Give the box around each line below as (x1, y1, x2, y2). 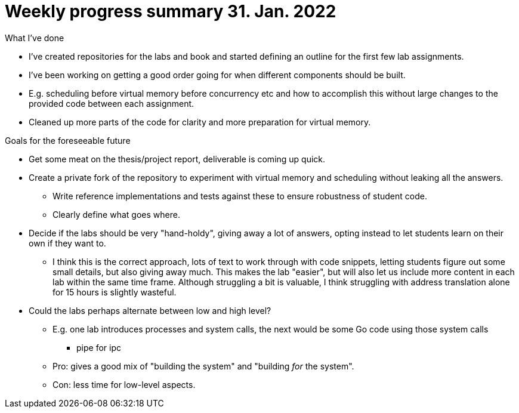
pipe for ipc (76, 342, 121, 353)
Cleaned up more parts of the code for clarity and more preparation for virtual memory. (29, 116, 371, 127)
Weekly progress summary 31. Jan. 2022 (5, 1, 336, 21)
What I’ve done (5, 32, 64, 43)
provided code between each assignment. (29, 98, 194, 109)
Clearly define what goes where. (52, 209, 180, 220)
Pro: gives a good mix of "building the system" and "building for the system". (52, 360, 354, 371)
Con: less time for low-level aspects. (52, 379, 196, 390)
